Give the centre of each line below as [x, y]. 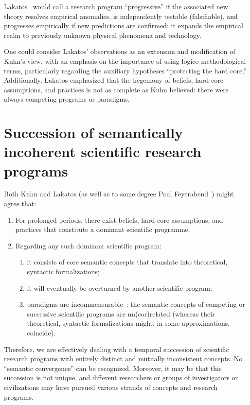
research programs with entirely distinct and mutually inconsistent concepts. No [123, 359]
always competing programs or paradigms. [67, 99]
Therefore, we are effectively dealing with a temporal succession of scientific [116, 349]
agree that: [20, 203]
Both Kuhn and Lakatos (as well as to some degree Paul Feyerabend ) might [119, 194]
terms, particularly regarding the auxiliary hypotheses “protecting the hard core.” [125, 70]
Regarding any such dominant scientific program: [89, 245]
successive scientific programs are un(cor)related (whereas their [121, 313]
